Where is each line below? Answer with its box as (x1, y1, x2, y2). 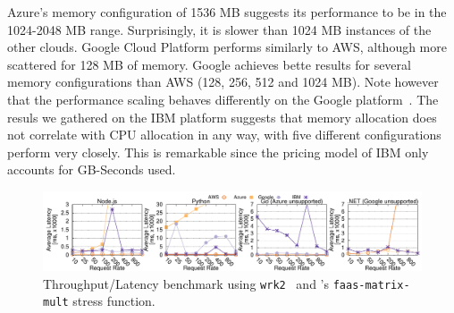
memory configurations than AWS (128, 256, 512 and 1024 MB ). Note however (7, 72, 439, 91)
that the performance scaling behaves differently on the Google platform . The (7, 89, 439, 108)
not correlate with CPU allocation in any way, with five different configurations (7, 125, 441, 144)
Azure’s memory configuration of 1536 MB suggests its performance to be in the (7, 3, 447, 21)
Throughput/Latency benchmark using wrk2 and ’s (43, 274, 330, 292)
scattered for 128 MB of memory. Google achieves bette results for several (7, 55, 411, 73)
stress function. (72, 292, 156, 310)
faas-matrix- (332, 278, 410, 292)
